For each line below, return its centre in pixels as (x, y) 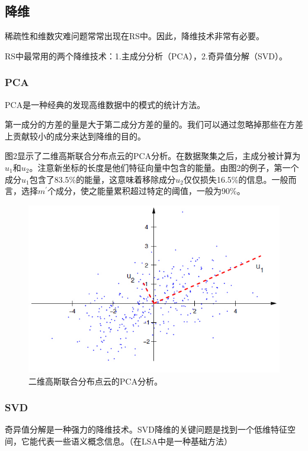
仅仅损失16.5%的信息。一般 (236, 179)
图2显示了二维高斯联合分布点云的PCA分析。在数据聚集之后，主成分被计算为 (153, 156)
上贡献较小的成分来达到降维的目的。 (75, 136)
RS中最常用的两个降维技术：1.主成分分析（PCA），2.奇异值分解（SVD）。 (146, 55)
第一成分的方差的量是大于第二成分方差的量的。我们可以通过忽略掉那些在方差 (154, 124)
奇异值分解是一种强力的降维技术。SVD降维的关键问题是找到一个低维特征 (146, 429)
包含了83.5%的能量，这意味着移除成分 (102, 179)
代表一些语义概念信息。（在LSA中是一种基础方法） (135, 441)
